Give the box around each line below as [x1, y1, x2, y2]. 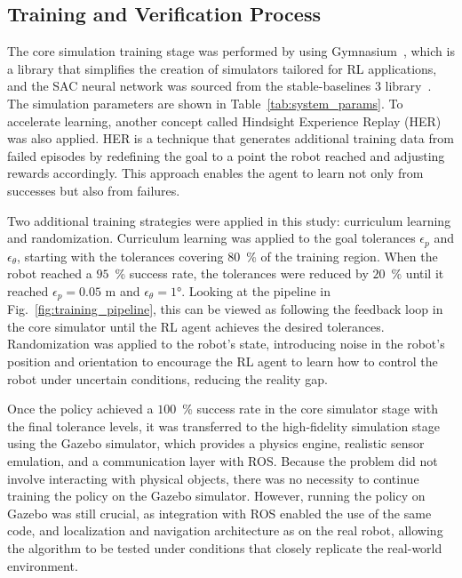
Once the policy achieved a [7, 399, 154, 418]
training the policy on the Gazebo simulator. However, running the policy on [7, 486, 426, 505]
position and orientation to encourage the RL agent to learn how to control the [7, 352, 438, 371]
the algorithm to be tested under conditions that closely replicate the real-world [7, 538, 442, 557]
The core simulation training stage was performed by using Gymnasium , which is [7, 42, 455, 60]
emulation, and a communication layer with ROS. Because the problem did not [7, 451, 438, 470]
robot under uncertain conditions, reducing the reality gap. [7, 369, 328, 388]
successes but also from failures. [7, 181, 180, 199]
